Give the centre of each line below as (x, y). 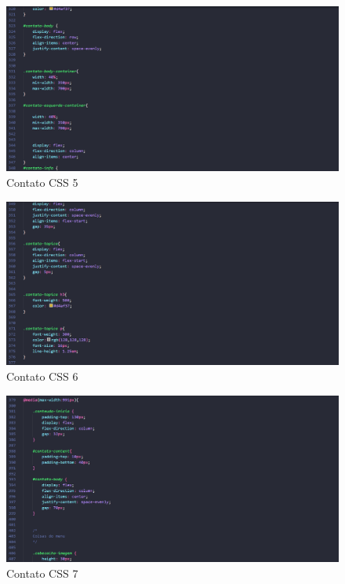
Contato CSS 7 (42, 573)
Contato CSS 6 (42, 376)
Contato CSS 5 (42, 182)
